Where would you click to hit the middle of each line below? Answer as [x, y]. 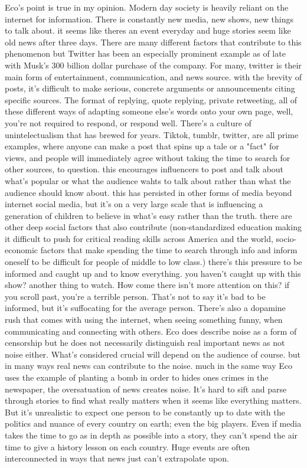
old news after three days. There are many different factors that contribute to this [153, 42]
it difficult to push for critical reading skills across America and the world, [139, 238]
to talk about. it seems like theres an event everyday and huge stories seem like [148, 30]
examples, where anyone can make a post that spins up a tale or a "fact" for [142, 146]
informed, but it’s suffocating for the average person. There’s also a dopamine [145, 308]
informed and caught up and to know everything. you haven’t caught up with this [153, 273]
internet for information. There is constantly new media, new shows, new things [149, 19]
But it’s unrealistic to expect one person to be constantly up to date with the [145, 412]
